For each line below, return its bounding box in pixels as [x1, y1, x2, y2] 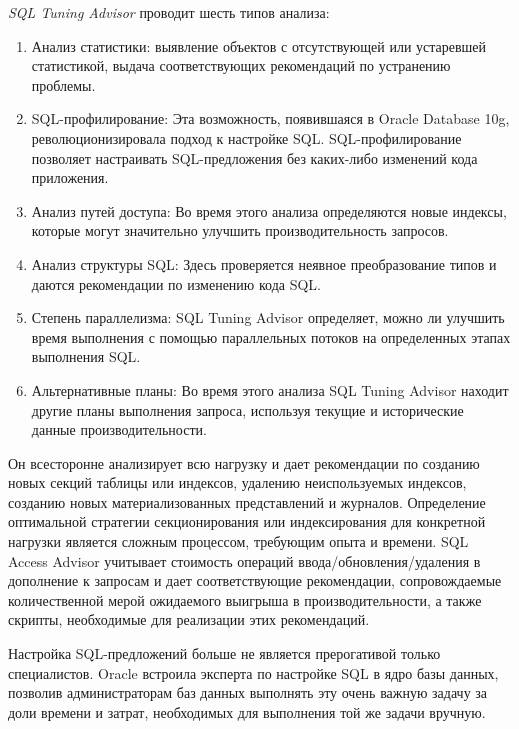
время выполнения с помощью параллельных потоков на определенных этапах [31, 326, 511, 347]
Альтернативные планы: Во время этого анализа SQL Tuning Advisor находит [31, 379, 509, 400]
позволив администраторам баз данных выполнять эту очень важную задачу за [8, 682, 488, 703]
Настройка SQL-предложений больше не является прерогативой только [8, 643, 441, 664]
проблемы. [31, 74, 96, 95]
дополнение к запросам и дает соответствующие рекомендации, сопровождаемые [8, 570, 502, 591]
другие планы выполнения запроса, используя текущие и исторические [31, 399, 464, 420]
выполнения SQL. [31, 346, 141, 367]
